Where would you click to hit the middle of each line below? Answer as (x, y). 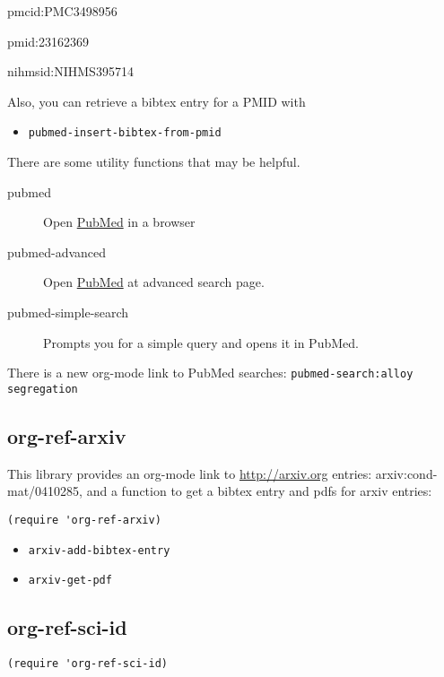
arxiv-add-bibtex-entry (99, 550)
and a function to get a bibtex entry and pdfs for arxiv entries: (259, 491)
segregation (43, 389)
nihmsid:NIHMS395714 (70, 71)
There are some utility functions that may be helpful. (154, 162)
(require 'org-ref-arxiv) (84, 520)
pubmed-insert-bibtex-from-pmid (125, 133)
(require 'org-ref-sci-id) (87, 664)
